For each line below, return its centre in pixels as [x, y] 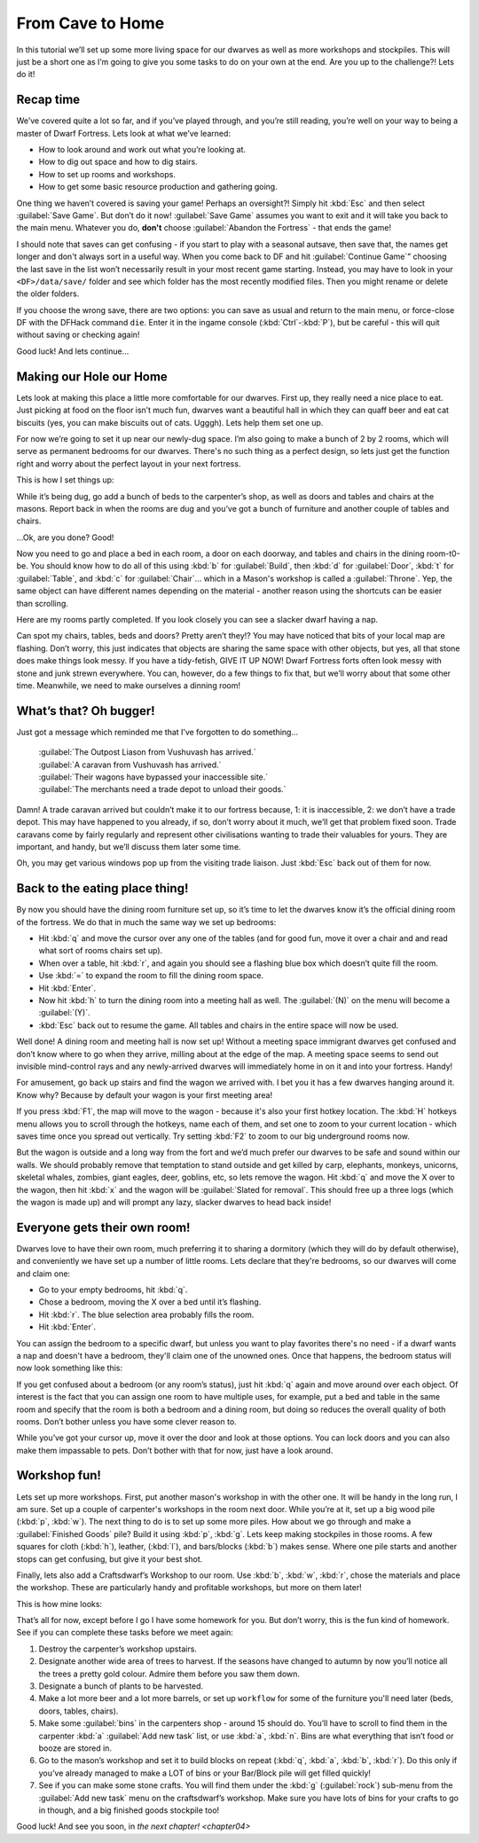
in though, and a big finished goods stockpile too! [129, 1810]
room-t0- [443, 553]
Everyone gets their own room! [103, 1227]
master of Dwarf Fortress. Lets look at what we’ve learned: [123, 133]
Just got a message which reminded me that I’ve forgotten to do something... [157, 732]
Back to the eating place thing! [102, 888]
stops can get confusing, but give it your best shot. [110, 1559]
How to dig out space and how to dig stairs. [118, 162]
